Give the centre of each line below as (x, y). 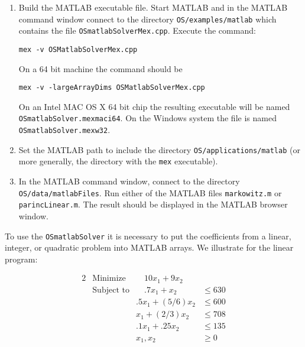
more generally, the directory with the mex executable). (118, 161)
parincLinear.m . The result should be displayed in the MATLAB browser (153, 204)
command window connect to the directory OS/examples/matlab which (147, 19)
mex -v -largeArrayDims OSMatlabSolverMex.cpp (112, 88)
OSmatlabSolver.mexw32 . (64, 130)
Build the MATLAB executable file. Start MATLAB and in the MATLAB (153, 7)
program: (21, 259)
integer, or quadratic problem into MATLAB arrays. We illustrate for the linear (149, 247)
